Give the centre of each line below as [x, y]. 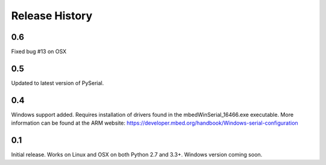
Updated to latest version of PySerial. [58, 83]
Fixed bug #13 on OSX [39, 52]
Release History [52, 16]
